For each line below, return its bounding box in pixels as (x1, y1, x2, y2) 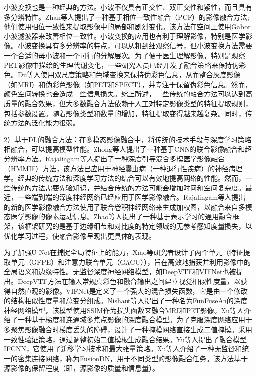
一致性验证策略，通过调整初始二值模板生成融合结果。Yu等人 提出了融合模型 (4, 334, 247, 344)
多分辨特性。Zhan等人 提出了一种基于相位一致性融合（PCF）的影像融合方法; (4, 11, 249, 22)
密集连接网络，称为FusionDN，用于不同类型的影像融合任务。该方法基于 (17, 353, 248, 363)
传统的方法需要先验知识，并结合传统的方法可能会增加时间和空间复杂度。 (10, 182, 245, 192)
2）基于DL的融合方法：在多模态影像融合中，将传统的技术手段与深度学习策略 (4, 134, 252, 144)
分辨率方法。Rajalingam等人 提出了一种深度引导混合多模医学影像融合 (4, 153, 225, 163)
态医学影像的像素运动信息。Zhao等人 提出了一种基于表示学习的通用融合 (4, 211, 233, 221)
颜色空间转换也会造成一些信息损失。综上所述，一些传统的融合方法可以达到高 (4, 89, 252, 99)
